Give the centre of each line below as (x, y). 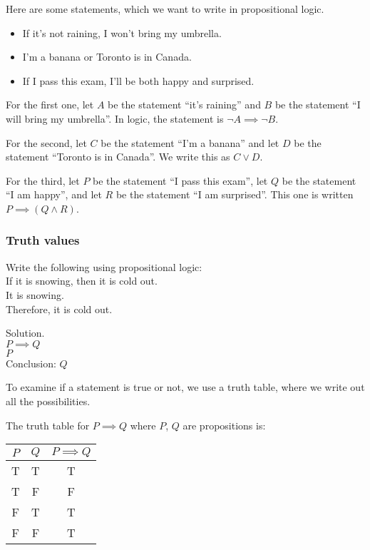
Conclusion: (31, 363)
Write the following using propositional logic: (104, 266)
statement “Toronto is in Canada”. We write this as (118, 157)
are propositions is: (224, 425)
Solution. (25, 333)
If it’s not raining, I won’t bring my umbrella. (122, 32)
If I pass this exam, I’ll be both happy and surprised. (138, 80)
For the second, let (46, 142)
